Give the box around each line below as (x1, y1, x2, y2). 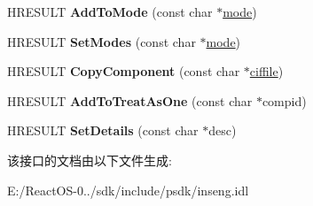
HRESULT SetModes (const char (7, 32, 196, 50)
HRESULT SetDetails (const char (7, 121, 199, 140)
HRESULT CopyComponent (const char (7, 62, 240, 80)
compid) (262, 91, 307, 110)
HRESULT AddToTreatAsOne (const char (7, 91, 253, 110)
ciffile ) (249, 62, 284, 80)
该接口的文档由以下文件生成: (7, 150, 172, 169)
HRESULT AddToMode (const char (7, 3, 213, 20)
